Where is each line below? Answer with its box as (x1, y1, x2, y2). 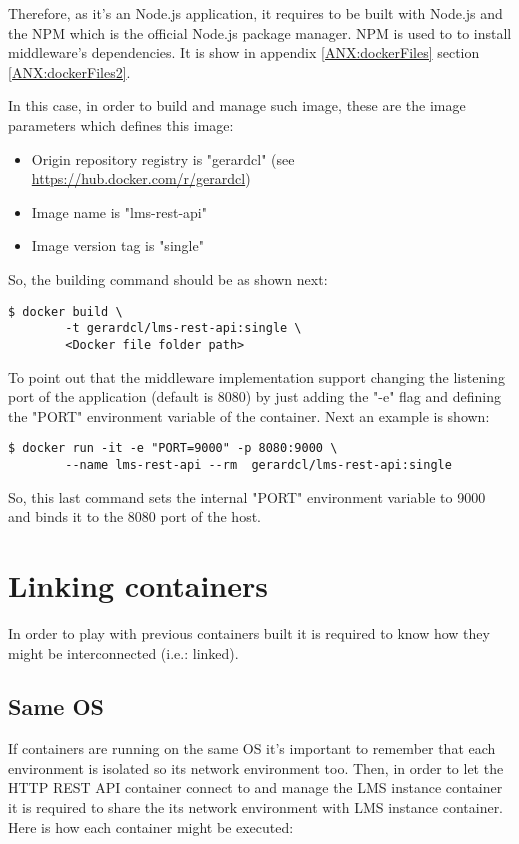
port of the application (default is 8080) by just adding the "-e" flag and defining (8, 386, 501, 407)
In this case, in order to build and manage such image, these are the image (8, 95, 466, 116)
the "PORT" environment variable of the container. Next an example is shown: (8, 405, 490, 426)
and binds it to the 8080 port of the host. (8, 506, 261, 527)
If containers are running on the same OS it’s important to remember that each (8, 738, 496, 759)
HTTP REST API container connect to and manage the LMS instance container (8, 777, 503, 798)
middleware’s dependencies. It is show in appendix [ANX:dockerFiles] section (8, 42, 480, 63)
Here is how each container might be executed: (8, 816, 294, 837)
